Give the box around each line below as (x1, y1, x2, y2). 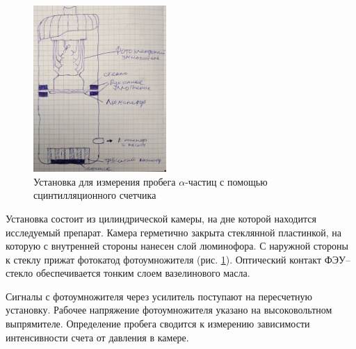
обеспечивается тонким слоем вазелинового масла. (35, 266, 250, 280)
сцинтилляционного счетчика (33, 188, 156, 202)
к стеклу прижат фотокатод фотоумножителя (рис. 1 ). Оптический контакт (6, 252, 322, 266)
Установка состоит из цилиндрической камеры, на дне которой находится (6, 211, 316, 225)
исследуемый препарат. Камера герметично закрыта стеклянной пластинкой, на (6, 225, 342, 239)
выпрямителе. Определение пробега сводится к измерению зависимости (6, 316, 310, 331)
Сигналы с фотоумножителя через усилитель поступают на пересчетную (6, 289, 313, 303)
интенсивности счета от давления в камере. (6, 330, 189, 344)
